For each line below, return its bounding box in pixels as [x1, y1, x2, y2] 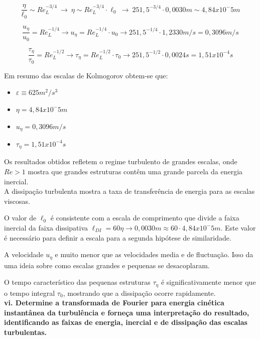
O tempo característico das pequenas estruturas [4, 277, 151, 287]
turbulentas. [4, 327, 47, 337]
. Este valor [220, 222, 256, 233]
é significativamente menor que [161, 277, 256, 287]
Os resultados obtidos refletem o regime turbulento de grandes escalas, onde [4, 156, 237, 167]
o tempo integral [4, 287, 55, 298]
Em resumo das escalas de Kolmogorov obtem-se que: [4, 70, 168, 80]
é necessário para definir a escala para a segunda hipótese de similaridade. [4, 232, 231, 243]
